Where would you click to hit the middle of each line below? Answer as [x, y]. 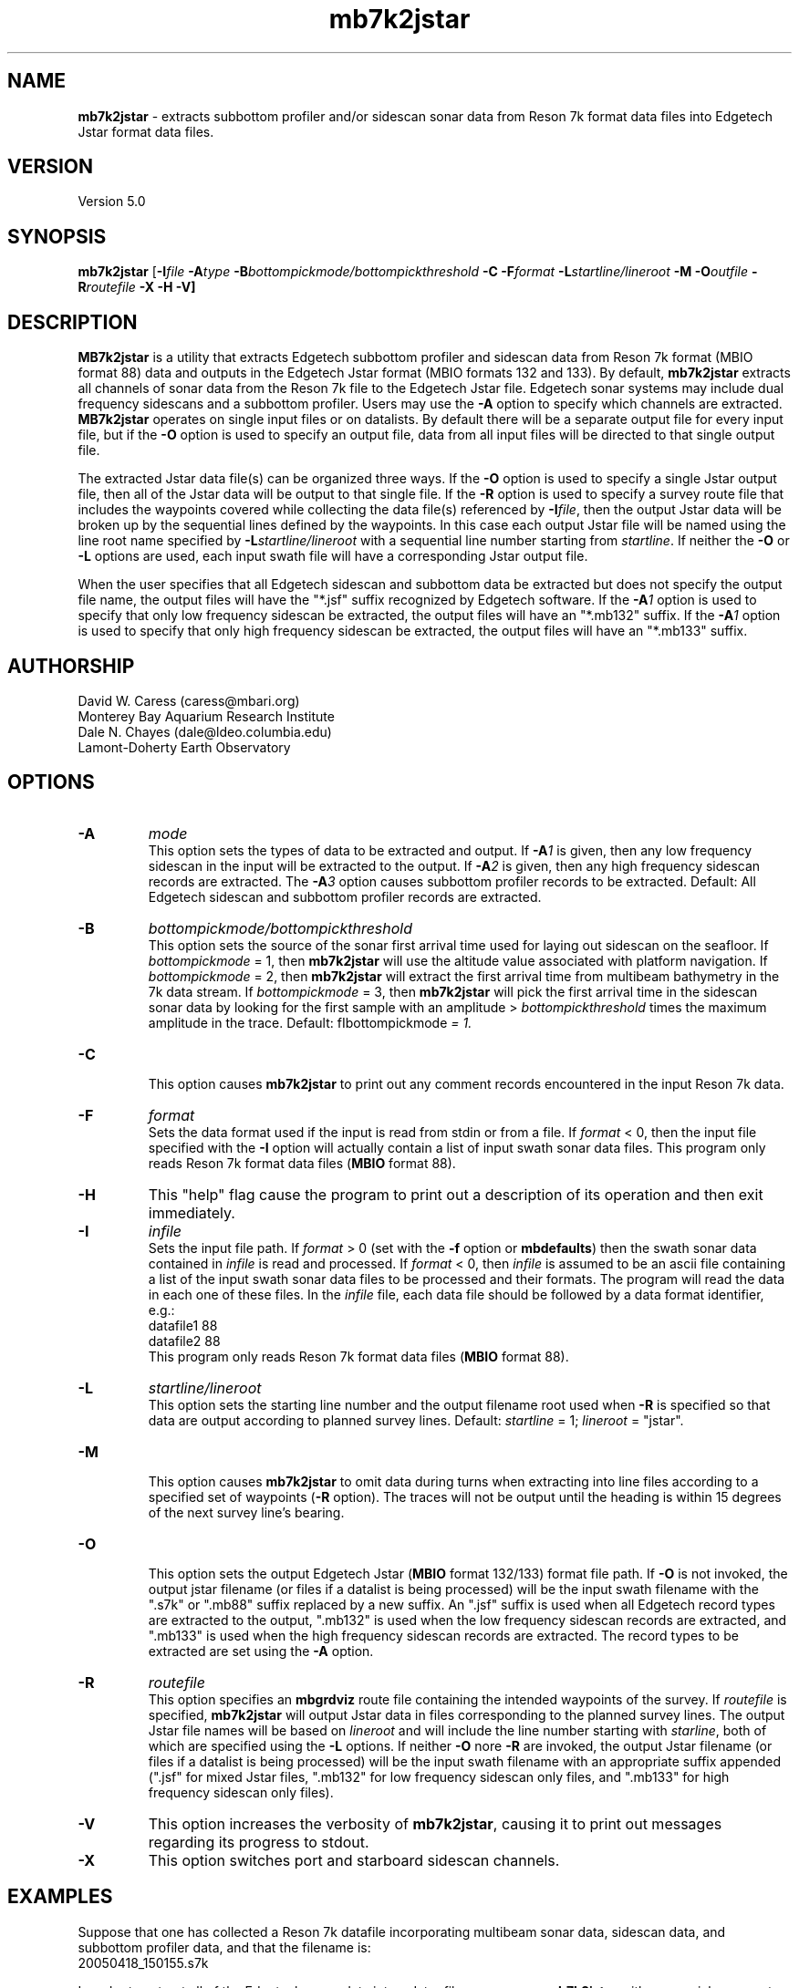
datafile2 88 [184, 1341]
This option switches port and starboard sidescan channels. [354, 1860]
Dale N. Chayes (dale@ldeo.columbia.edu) [205, 731]
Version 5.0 [112, 202]
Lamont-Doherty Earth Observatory [184, 747]
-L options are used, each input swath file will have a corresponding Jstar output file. [333, 556]
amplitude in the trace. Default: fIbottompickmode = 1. [310, 1022]
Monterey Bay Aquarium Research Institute [206, 716]
